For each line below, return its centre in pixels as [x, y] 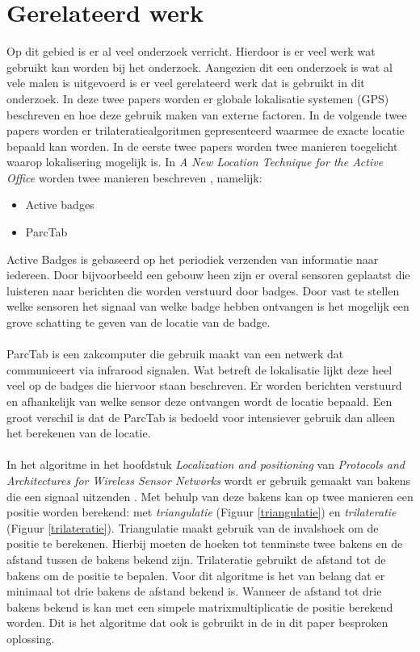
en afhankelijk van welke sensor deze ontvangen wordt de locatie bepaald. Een [199, 401]
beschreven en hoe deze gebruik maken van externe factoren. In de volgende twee [207, 114]
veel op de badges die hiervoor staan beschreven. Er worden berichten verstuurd [204, 385]
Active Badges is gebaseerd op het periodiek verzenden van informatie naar [193, 259]
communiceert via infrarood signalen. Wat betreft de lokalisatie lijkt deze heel [199, 369]
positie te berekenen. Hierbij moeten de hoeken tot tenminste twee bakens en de [205, 543]
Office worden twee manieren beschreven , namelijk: [134, 177]
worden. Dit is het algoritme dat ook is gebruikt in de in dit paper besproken [197, 623]
